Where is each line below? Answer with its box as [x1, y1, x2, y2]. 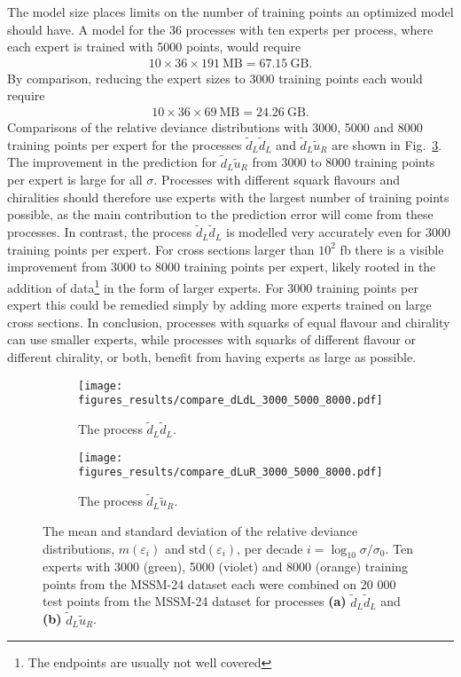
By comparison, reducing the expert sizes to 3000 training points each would [7, 68, 423, 87]
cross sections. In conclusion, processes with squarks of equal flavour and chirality [7, 312, 450, 331]
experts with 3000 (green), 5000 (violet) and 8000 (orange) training [43, 557, 409, 576]
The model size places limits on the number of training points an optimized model [7, 3, 454, 20]
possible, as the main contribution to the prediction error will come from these [7, 205, 434, 224]
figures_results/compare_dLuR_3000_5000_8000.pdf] [78, 466, 383, 479]
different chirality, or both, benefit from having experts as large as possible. [7, 348, 417, 366]
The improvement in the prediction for [7, 153, 217, 171]
